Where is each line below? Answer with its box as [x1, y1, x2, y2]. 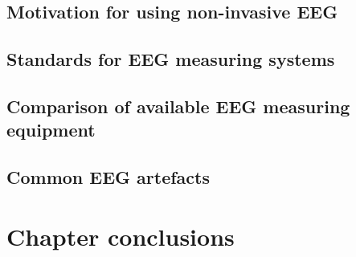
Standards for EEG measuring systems [6, 47, 335, 71]
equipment [6, 117, 96, 142]
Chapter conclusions [6, 219, 235, 252]
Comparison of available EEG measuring [6, 93, 350, 118]
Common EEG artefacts [6, 165, 210, 190]
